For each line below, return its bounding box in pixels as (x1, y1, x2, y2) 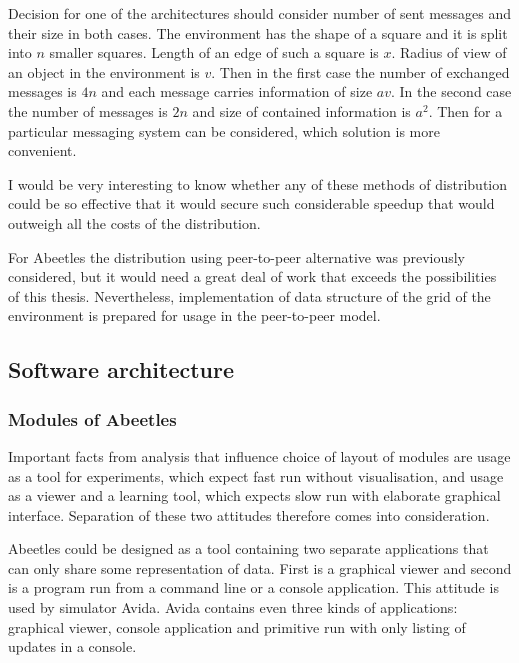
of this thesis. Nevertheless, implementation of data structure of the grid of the (8, 285, 491, 306)
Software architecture (8, 354, 235, 385)
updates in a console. (8, 636, 137, 657)
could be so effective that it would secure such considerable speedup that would (8, 193, 495, 214)
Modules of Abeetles (8, 406, 177, 431)
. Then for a (428, 100, 503, 121)
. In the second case (390, 81, 512, 102)
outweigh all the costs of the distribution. (8, 212, 261, 233)
